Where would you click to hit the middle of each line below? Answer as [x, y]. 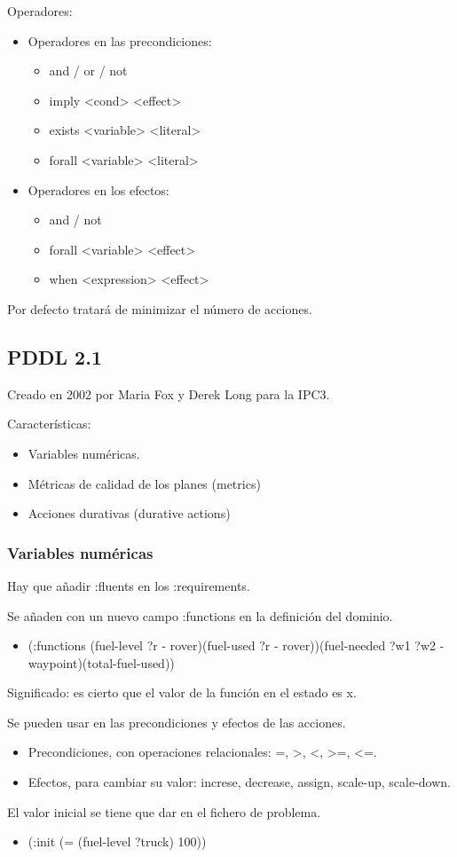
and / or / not [88, 71]
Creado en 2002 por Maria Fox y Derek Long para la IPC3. [169, 393]
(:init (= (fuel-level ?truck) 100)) [117, 841]
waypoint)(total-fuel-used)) [101, 662]
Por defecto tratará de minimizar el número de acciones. [160, 308]
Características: [49, 424]
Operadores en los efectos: [98, 189]
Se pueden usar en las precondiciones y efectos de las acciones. [177, 722]
